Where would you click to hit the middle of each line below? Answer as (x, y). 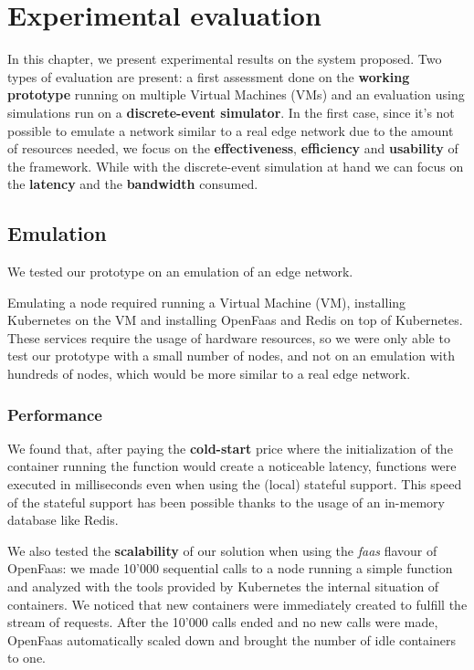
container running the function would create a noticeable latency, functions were (232, 466)
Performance (55, 414)
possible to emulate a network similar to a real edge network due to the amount (231, 130)
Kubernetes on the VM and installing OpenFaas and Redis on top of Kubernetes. (235, 320)
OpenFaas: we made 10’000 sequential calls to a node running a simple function (230, 568)
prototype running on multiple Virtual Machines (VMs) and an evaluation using (236, 94)
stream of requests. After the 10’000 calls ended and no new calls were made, (223, 622)
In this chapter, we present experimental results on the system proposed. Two (225, 59)
